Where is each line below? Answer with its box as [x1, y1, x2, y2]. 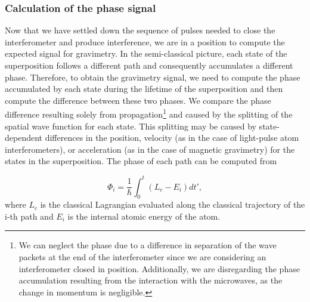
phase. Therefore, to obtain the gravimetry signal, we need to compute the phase [5, 70, 300, 83]
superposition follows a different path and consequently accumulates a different [5, 59, 293, 71]
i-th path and [5, 209, 54, 222]
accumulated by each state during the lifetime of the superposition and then [5, 82, 283, 95]
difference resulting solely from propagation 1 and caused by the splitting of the [5, 106, 293, 121]
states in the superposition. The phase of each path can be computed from [5, 155, 277, 167]
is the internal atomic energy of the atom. [67, 209, 221, 222]
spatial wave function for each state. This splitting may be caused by [5, 119, 256, 132]
